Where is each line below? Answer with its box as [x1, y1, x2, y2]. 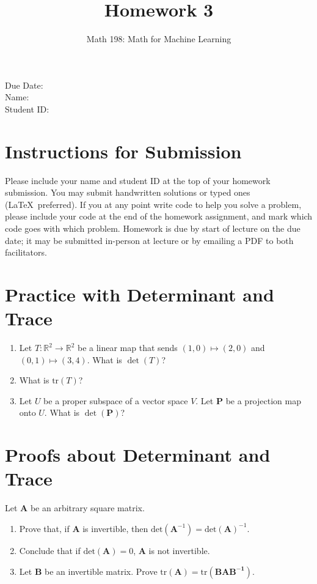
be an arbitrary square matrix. [30, 501, 145, 514]
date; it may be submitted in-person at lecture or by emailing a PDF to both [5, 234, 294, 246]
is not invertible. [148, 544, 210, 556]
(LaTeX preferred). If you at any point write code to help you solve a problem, [5, 198, 302, 210]
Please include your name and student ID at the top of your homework [5, 174, 271, 187]
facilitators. [5, 246, 47, 259]
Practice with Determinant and [5, 281, 274, 306]
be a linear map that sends [77, 341, 178, 354]
